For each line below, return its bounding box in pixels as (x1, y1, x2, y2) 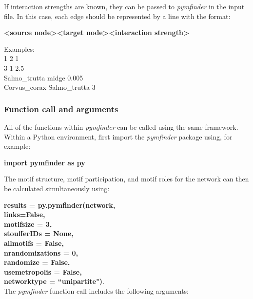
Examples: (4, 43, 35, 54)
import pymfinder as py (4, 157, 85, 167)
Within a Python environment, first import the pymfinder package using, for (4, 131, 233, 141)
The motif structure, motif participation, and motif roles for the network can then (4, 174, 249, 184)
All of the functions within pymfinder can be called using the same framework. (4, 121, 238, 132)
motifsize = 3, (4, 219, 52, 229)
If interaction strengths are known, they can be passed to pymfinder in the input (4, 1, 245, 11)
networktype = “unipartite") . (4, 276, 104, 286)
